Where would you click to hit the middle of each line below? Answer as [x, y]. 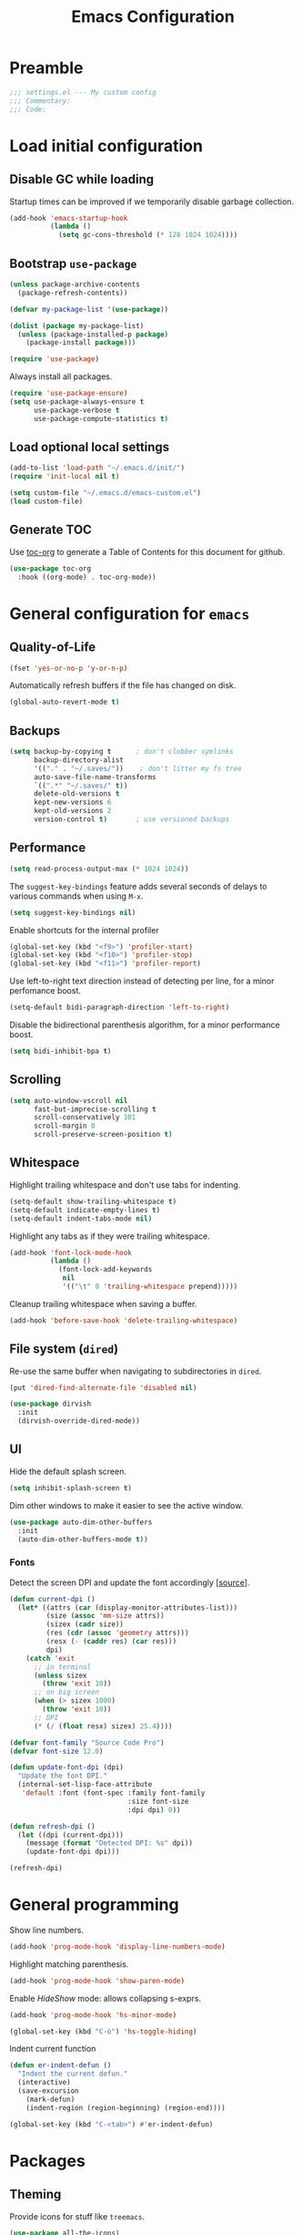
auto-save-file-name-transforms [95, 777]
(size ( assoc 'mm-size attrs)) [106, 1616]
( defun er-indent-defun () [61, 2065]
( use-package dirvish [50, 1404]
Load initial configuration [106, 145]
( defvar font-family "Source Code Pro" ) [87, 1743]
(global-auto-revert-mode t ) [65, 702]
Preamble [46, 68]
